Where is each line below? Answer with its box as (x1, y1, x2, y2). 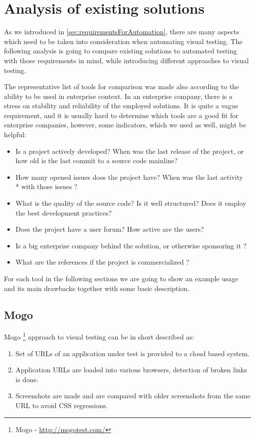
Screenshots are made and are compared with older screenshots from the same (15, 390, 251, 401)
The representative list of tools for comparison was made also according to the (4, 81, 239, 92)
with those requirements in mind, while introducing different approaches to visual (4, 55, 249, 65)
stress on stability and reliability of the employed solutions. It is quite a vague (4, 100, 238, 111)
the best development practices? (15, 207, 112, 218)
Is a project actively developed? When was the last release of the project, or (15, 146, 244, 156)
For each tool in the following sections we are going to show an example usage (4, 273, 238, 283)
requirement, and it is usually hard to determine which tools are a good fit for (4, 110, 239, 120)
